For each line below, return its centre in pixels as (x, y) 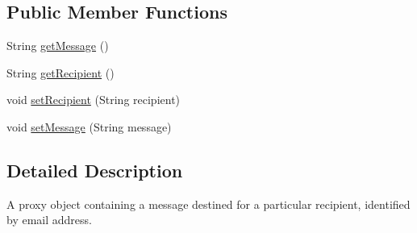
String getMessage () (58, 46)
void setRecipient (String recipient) (94, 100)
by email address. (49, 220)
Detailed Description (95, 170)
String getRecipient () (60, 72)
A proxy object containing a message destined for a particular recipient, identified (208, 204)
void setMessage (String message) (89, 126)
